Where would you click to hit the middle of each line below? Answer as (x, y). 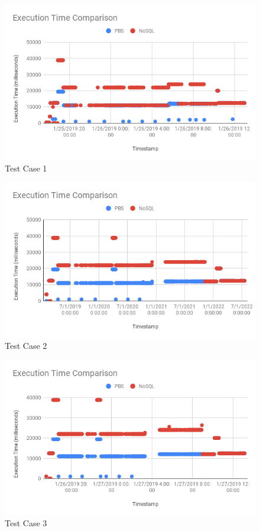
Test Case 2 (26, 346)
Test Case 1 (26, 168)
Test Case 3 (26, 523)
